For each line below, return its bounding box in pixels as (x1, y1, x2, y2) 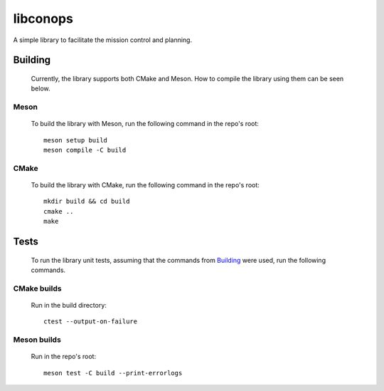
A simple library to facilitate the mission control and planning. (13, 36, 192, 44)
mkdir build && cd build (43, 197, 130, 206)
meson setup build (43, 136, 108, 144)
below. (31, 84, 50, 93)
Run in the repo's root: (31, 353, 96, 361)
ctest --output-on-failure (43, 318, 138, 325)
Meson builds (13, 335, 62, 345)
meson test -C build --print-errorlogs (43, 369, 183, 377)
